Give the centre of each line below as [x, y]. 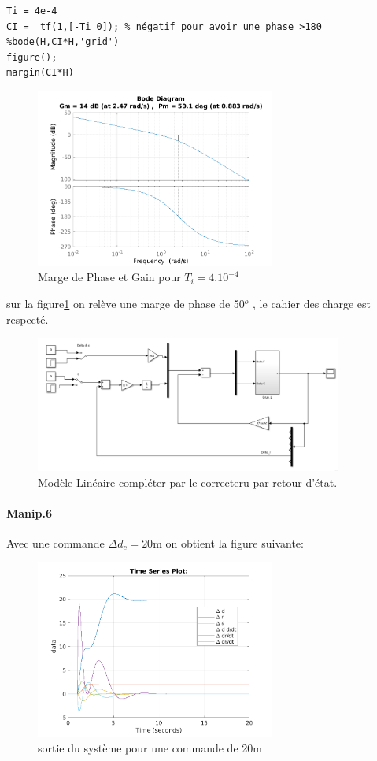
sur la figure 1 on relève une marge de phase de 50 [126, 303]
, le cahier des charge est [312, 303]
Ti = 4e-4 [32, 11]
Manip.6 [29, 512]
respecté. [28, 319]
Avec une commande [55, 542]
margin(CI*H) [40, 73]
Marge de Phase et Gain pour [109, 277]
